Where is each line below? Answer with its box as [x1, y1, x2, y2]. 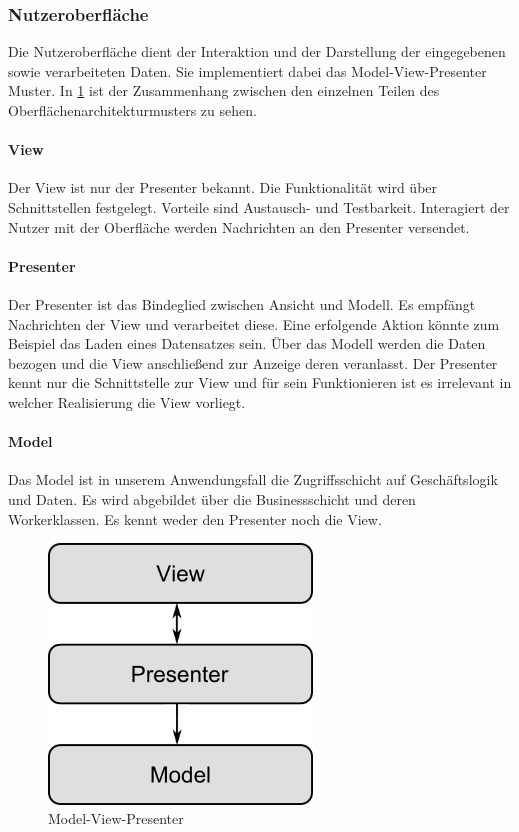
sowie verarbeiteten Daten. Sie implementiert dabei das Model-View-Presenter [8, 60, 487, 81]
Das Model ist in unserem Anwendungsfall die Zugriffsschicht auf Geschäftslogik [8, 469, 498, 490]
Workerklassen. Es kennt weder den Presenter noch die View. [8, 508, 382, 529]
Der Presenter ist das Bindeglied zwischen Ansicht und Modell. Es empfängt [8, 293, 476, 314]
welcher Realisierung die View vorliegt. [8, 391, 246, 412]
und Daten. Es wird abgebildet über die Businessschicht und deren [8, 488, 416, 509]
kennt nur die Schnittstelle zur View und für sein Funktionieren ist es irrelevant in [8, 372, 512, 393]
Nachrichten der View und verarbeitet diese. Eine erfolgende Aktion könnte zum [8, 313, 500, 334]
